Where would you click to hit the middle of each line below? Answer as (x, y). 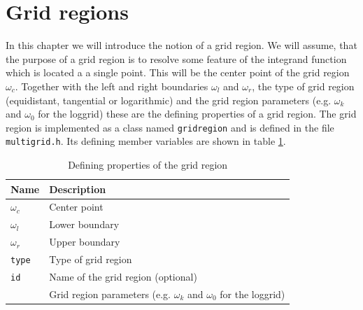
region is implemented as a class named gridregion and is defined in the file (170, 127)
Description (78, 189)
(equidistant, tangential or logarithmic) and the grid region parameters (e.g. (169, 100)
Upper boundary (85, 242)
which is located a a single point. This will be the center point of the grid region (178, 72)
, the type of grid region (303, 86)
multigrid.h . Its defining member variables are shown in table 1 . (146, 141)
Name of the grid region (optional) (123, 276)
